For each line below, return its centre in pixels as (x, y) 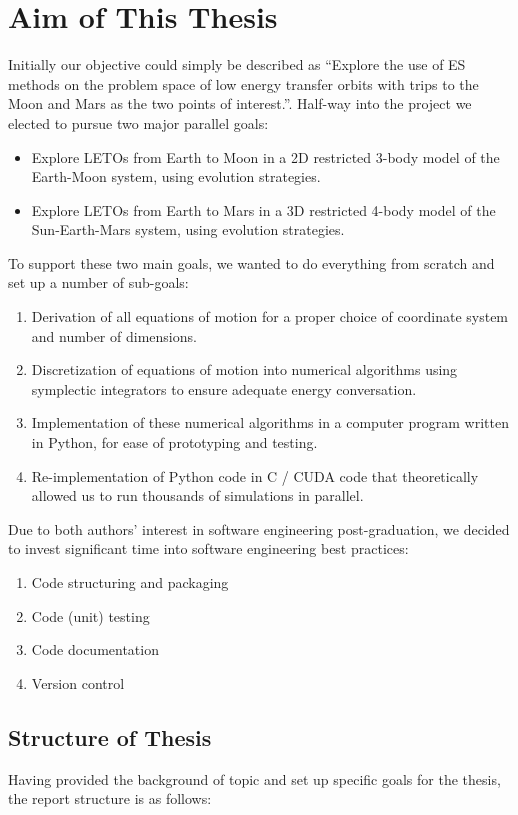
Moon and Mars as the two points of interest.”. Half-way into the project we (240, 103)
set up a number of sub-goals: (98, 282)
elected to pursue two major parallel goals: (138, 122)
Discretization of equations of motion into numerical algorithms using (244, 369)
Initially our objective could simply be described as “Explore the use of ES (237, 64)
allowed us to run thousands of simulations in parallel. (197, 495)
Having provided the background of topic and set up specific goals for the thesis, (254, 778)
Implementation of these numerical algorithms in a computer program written (270, 422)
